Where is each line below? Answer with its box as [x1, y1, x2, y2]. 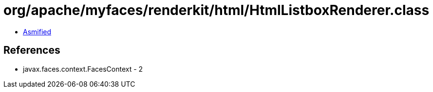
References [3, 44, 60, 57]
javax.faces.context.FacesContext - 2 [23, 64, 143, 73]
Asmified [23, 27, 52, 36]
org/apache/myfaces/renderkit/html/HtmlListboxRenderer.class [3, 2, 430, 18]
